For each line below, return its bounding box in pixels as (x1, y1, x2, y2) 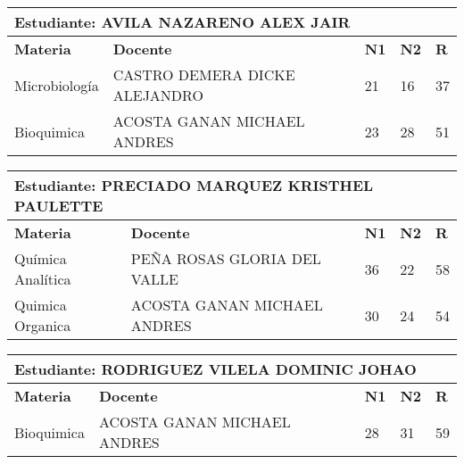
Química (14, 248, 67, 269)
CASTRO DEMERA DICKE (112, 64, 295, 85)
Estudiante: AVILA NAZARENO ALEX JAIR (14, 12, 351, 32)
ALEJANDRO (112, 85, 203, 105)
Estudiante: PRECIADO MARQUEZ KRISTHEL (14, 175, 374, 195)
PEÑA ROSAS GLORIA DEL (130, 248, 321, 269)
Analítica (14, 269, 71, 289)
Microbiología (14, 74, 99, 95)
